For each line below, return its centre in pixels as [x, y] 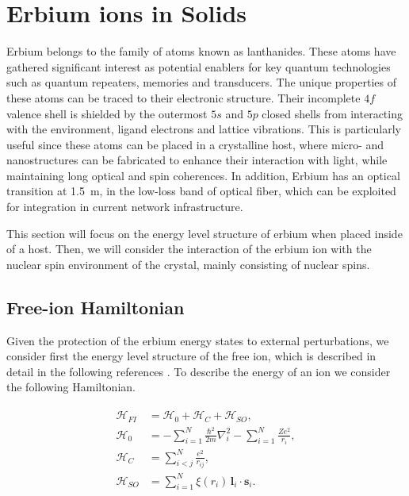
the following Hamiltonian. [71, 387]
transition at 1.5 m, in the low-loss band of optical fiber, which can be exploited [201, 191]
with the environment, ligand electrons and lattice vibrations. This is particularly [204, 129]
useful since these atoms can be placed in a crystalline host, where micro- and [195, 144]
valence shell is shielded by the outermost [107, 113]
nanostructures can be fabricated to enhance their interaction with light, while [197, 160]
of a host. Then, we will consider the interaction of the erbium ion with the [189, 249]
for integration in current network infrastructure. [125, 207]
